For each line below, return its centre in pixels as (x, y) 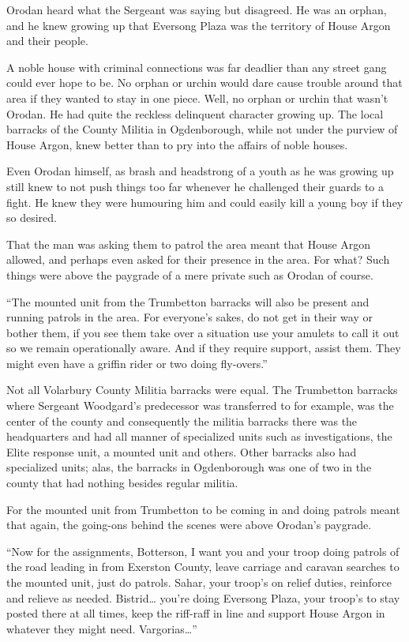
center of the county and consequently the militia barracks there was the (182, 420)
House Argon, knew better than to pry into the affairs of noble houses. (177, 144)
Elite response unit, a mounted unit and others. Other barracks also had (182, 451)
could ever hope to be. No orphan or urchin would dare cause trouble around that (204, 83)
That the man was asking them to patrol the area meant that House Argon (189, 244)
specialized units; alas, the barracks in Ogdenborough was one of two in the (189, 467)
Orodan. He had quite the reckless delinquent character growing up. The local (195, 113)
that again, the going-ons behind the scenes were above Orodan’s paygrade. (189, 525)
